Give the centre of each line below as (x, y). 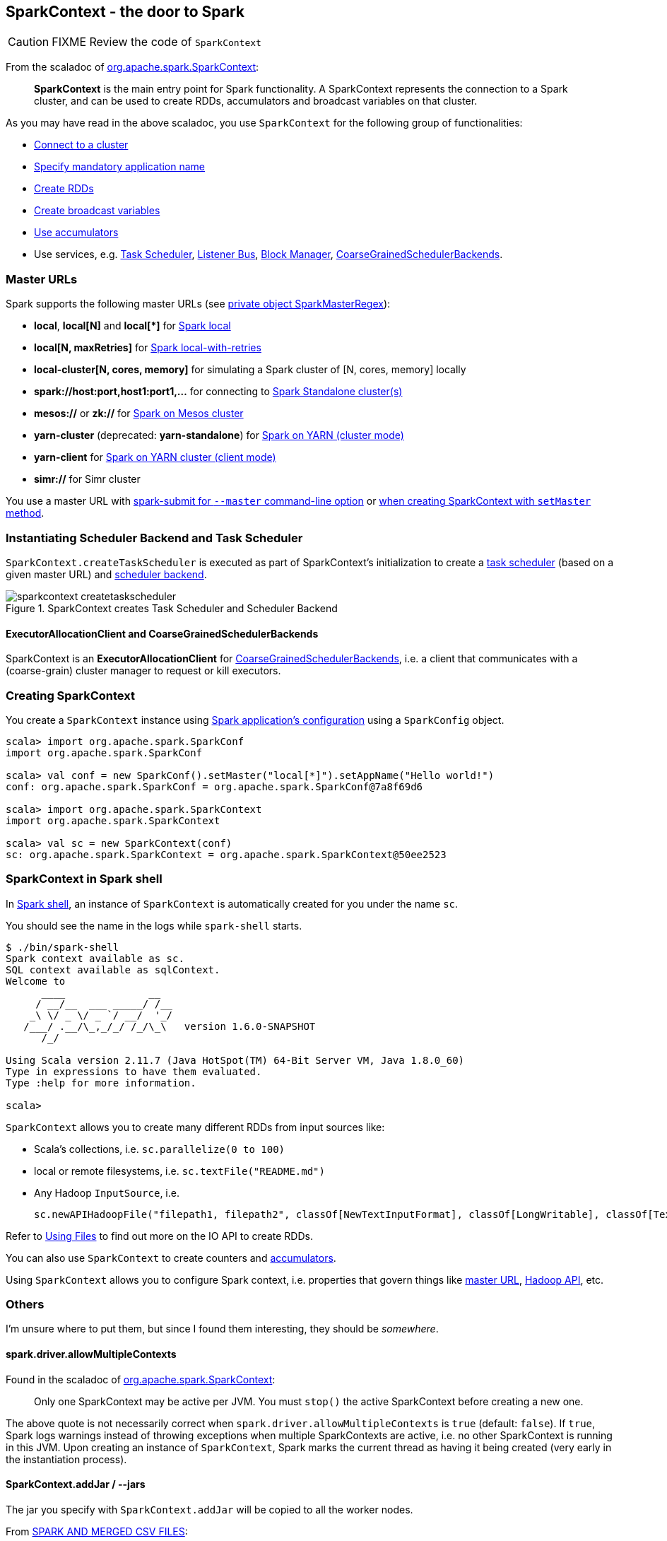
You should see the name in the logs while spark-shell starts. (154, 925)
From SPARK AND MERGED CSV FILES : (97, 1531)
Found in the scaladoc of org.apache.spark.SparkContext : (141, 1379)
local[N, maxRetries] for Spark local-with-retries (148, 348)
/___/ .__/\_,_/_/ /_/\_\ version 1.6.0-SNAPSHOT (170, 1026)
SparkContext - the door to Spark (125, 12)
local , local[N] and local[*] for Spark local (132, 326)
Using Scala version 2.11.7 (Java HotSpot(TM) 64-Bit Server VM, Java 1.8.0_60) (235, 1060)
